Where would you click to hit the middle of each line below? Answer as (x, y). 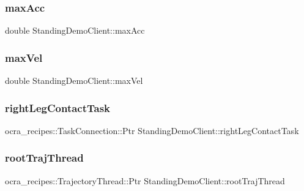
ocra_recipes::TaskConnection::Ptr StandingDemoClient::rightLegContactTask (152, 130)
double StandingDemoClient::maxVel (74, 81)
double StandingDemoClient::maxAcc (75, 30)
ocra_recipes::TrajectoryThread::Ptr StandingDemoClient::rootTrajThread (145, 180)
